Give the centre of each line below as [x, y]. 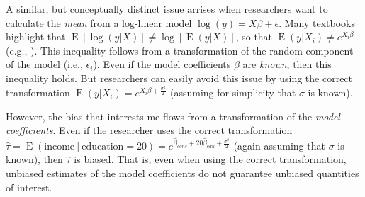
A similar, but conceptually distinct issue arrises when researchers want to [167, 9]
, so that [254, 36]
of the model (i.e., [44, 64]
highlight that [36, 36]
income [60, 146]
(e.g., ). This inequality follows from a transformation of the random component [180, 50]
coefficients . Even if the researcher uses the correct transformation [149, 130]
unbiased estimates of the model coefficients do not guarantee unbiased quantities [182, 173]
